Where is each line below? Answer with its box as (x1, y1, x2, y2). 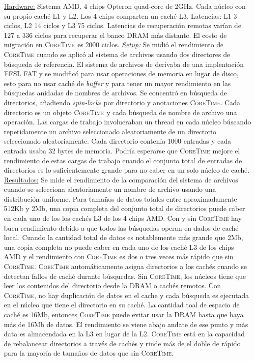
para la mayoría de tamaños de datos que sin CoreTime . (4, 348, 174, 358)
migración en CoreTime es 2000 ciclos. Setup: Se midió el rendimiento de (4, 39, 224, 50)
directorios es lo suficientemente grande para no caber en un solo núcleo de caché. (4, 165, 250, 175)
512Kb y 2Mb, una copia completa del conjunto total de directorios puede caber (4, 203, 245, 213)
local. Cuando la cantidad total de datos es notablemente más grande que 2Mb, (4, 232, 243, 242)
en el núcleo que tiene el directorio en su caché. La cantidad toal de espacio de (4, 300, 240, 310)
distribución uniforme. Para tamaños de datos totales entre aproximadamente (4, 193, 237, 204)
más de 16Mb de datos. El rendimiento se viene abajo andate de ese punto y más (4, 319, 248, 329)
